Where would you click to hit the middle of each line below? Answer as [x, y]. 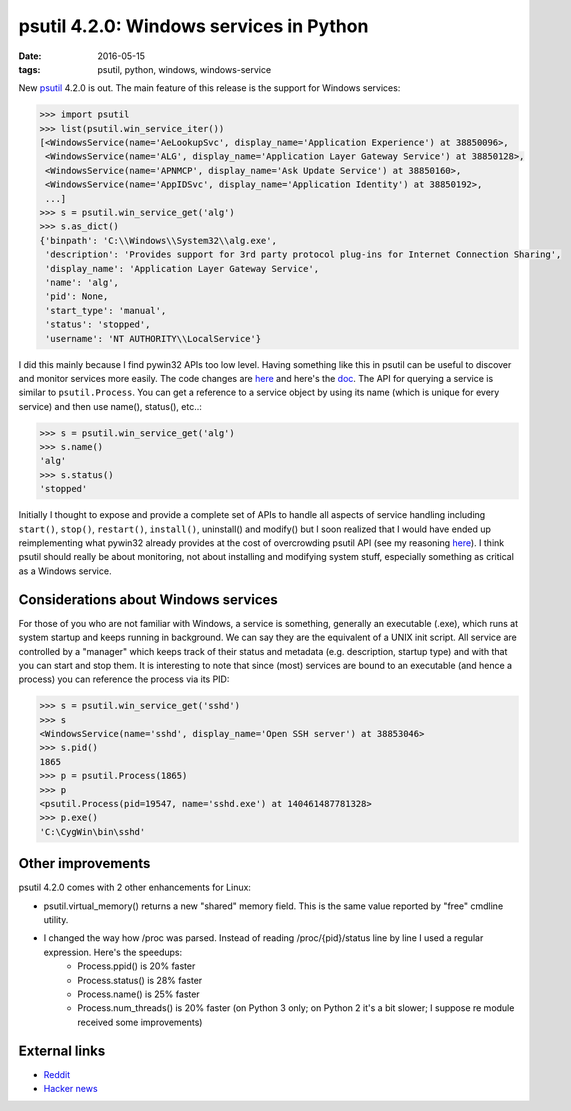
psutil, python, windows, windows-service [184, 69]
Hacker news [71, 1089]
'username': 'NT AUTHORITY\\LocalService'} [153, 338]
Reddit [57, 1074]
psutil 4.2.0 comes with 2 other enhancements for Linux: [135, 887]
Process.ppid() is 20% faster [136, 966]
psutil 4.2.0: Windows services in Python [193, 26]
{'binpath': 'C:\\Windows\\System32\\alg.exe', [158, 240]
